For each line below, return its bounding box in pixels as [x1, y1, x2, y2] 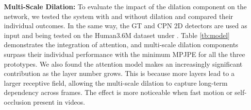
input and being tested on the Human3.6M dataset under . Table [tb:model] [4, 30, 230, 40]
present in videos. [33, 96, 85, 107]
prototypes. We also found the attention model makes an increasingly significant [4, 58, 243, 69]
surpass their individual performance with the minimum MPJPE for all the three [4, 49, 245, 59]
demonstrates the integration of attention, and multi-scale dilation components [4, 39, 238, 50]
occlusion [4, 96, 31, 107]
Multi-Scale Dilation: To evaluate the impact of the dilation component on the [4, 1, 247, 11]
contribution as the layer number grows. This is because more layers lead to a [4, 68, 235, 78]
